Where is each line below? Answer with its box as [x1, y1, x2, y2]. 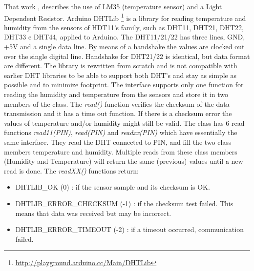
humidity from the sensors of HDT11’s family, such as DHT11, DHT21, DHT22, [4, 22, 244, 32]
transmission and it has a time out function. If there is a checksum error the [4, 108, 232, 118]
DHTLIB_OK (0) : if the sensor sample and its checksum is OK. [15, 182, 210, 192]
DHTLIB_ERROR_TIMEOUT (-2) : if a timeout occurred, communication [15, 224, 244, 234]
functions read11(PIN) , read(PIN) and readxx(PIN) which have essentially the [4, 127, 237, 137]
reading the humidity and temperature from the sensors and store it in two [4, 89, 229, 99]
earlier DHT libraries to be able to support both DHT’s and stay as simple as [4, 70, 236, 80]
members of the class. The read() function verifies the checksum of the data [4, 98, 230, 109]
